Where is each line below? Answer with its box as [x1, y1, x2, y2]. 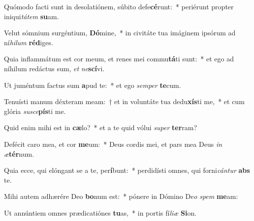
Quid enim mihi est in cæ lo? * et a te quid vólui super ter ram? [4, 122, 197, 133]
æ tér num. [4, 148, 34, 159]
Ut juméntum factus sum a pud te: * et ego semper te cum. [4, 80, 181, 90]
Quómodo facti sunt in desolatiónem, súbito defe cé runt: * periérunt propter [4, 1, 234, 11]
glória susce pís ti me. [4, 106, 66, 116]
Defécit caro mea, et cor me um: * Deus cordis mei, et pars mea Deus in [4, 138, 222, 149]
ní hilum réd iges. [4, 37, 53, 47]
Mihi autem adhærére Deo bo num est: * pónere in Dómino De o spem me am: [4, 191, 238, 201]
